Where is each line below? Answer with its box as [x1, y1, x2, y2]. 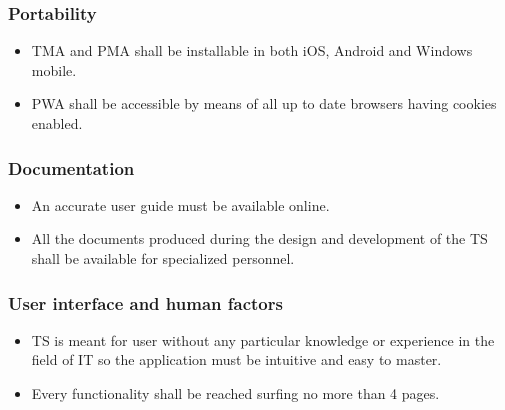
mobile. [31, 59, 77, 80]
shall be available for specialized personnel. [31, 248, 295, 268]
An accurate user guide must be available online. [31, 194, 330, 215]
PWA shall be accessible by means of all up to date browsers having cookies [31, 93, 497, 114]
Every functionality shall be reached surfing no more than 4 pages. [31, 383, 440, 403]
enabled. [31, 113, 83, 133]
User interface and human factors [8, 290, 283, 315]
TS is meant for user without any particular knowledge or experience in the [31, 329, 495, 350]
